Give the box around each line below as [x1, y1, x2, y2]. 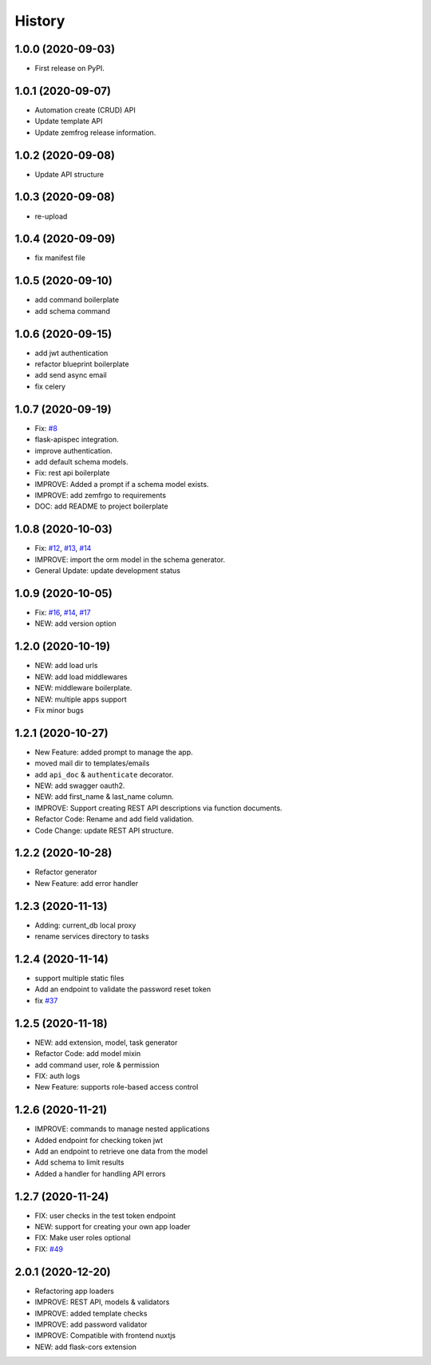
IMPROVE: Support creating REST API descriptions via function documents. [34, 803, 283, 813]
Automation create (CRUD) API [34, 105, 136, 115]
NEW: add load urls [34, 661, 98, 671]
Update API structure [34, 169, 104, 179]
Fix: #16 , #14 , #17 [34, 607, 91, 618]
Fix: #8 [34, 423, 57, 433]
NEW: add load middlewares [34, 671, 128, 682]
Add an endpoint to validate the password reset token [34, 984, 212, 994]
